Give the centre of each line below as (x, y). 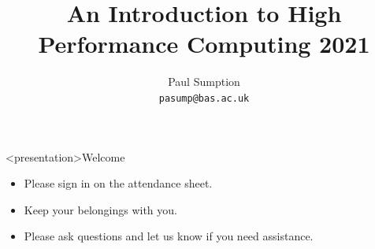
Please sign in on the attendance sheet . (118, 183)
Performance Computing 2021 (204, 44)
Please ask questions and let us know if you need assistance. (169, 236)
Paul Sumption (204, 82)
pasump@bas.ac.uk (204, 98)
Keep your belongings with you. (100, 209)
